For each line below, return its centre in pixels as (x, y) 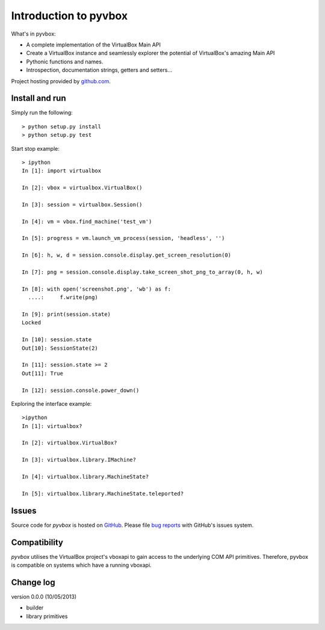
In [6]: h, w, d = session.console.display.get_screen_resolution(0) (127, 255)
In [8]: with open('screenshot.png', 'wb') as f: (97, 289)
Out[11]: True (42, 373)
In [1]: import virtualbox (62, 171)
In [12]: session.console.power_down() (81, 390)
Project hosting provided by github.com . (61, 81)
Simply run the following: (42, 113)
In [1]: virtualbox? (52, 426)
